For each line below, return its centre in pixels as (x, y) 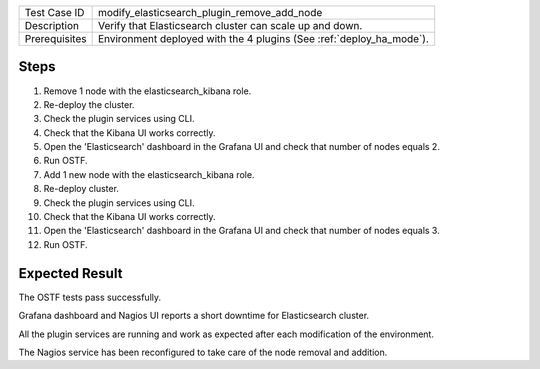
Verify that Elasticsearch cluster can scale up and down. (230, 25)
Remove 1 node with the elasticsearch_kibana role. (147, 91)
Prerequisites (55, 38)
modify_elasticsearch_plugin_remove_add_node (210, 12)
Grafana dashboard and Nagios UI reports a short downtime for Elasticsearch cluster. (194, 316)
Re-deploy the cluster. (89, 104)
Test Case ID (54, 12)
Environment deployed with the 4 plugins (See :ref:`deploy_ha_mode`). (263, 38)
